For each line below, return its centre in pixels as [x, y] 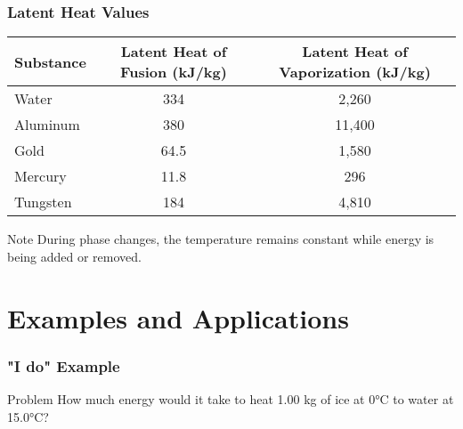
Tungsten [43, 202]
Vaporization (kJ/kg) [355, 72]
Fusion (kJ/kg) [174, 72]
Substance [50, 61]
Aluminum [47, 125]
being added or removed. [74, 256]
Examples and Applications [178, 317]
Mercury [41, 176]
